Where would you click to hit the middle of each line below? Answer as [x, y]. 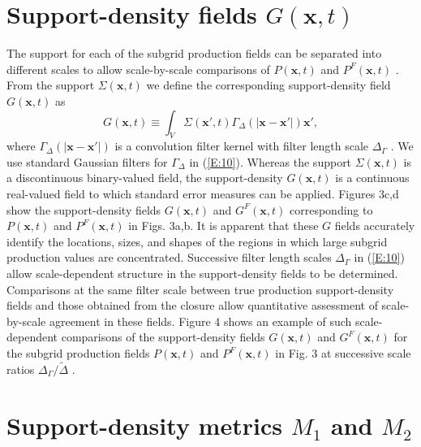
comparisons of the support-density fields [163, 337]
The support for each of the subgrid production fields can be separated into [194, 53]
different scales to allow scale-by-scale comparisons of [138, 69]
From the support [51, 85]
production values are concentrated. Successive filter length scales [169, 257]
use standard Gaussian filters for [87, 161]
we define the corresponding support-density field [268, 85]
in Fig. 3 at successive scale [343, 353]
